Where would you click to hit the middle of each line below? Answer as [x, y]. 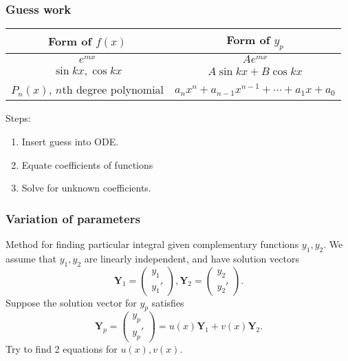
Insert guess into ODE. [70, 141]
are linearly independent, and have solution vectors [192, 258]
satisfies [168, 302]
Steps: [18, 118]
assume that [31, 258]
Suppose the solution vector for [71, 302]
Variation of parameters [73, 218]
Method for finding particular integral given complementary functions [152, 244]
